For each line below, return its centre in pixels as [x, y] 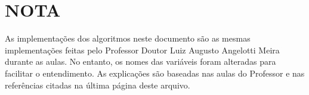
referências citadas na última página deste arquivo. [98, 85]
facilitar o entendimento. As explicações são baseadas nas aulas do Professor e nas [155, 73]
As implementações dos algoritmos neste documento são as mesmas [128, 38]
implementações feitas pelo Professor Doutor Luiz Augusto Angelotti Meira [142, 50]
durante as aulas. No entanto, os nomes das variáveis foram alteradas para [140, 61]
